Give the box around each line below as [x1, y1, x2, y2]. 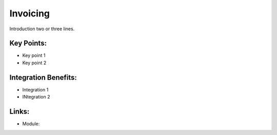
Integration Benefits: [9, 73, 77, 82]
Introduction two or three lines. [9, 26, 75, 32]
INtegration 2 [22, 94, 50, 100]
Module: [22, 121, 40, 127]
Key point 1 [22, 52, 46, 59]
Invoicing [9, 8, 50, 19]
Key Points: [9, 39, 47, 48]
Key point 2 [22, 60, 47, 66]
